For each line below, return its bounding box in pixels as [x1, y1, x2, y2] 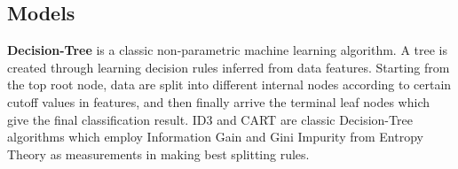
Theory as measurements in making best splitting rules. [7, 144, 310, 163]
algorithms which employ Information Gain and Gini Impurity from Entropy [7, 127, 423, 146]
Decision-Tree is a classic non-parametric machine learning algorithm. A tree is [7, 41, 448, 59]
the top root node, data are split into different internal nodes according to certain [7, 75, 452, 94]
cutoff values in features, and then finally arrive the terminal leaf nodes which [7, 92, 430, 111]
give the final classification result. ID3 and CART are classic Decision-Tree [7, 110, 413, 128]
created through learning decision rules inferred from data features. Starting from [7, 58, 450, 76]
